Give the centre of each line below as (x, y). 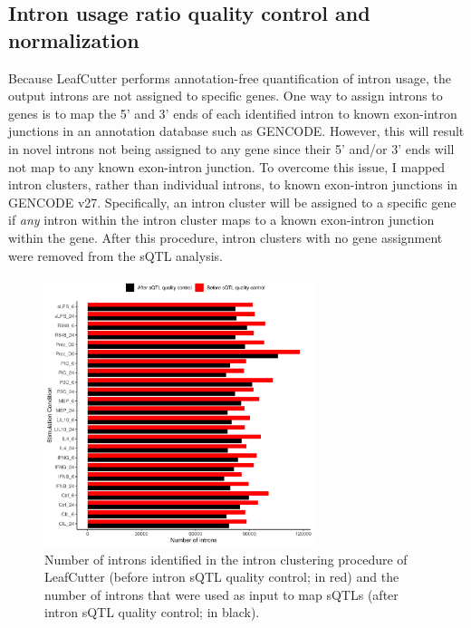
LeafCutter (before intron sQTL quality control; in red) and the (222, 577)
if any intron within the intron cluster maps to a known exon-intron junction (221, 220)
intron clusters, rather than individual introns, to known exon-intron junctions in (233, 184)
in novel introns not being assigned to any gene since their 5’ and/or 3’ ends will (231, 148)
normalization (74, 39)
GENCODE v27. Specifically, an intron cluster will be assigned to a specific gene (232, 202)
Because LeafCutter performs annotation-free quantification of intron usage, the (230, 77)
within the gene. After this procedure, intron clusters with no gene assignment (226, 237)
